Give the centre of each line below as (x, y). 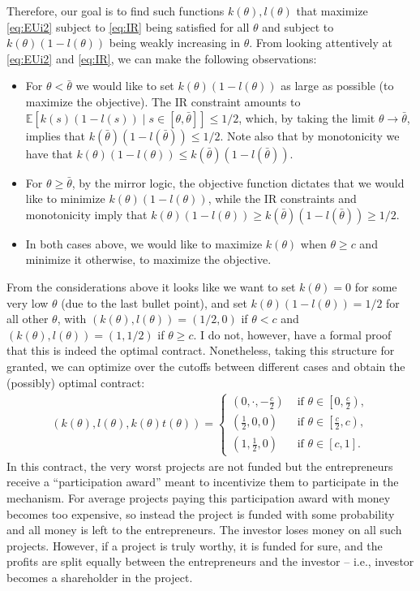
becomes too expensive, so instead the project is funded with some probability (201, 513)
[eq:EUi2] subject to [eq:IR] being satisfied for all (128, 26)
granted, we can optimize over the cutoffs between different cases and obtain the (206, 366)
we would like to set (125, 86)
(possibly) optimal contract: (76, 382)
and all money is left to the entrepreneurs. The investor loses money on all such (204, 530)
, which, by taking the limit (307, 117)
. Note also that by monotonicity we (310, 135)
